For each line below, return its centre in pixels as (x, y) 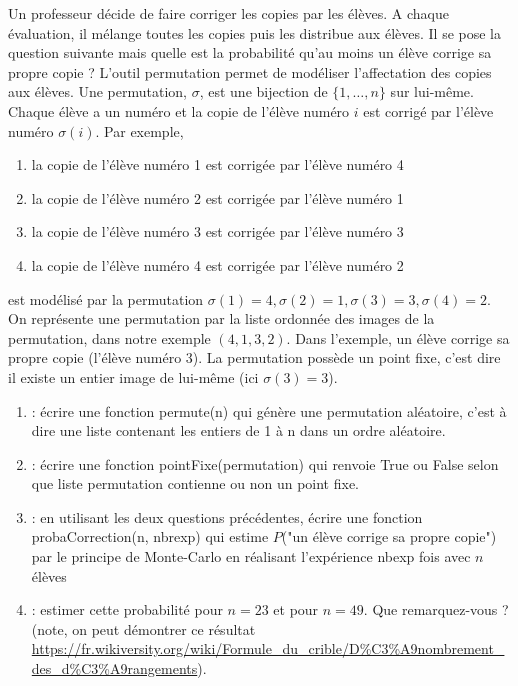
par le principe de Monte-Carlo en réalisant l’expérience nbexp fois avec (251, 556)
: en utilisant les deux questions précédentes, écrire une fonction (227, 516)
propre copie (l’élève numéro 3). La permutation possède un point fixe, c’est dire (254, 357)
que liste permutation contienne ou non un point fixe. (195, 483)
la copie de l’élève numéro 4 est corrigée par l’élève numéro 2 (217, 264)
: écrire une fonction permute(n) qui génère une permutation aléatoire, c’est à (269, 410)
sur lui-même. (432, 91)
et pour (296, 609)
